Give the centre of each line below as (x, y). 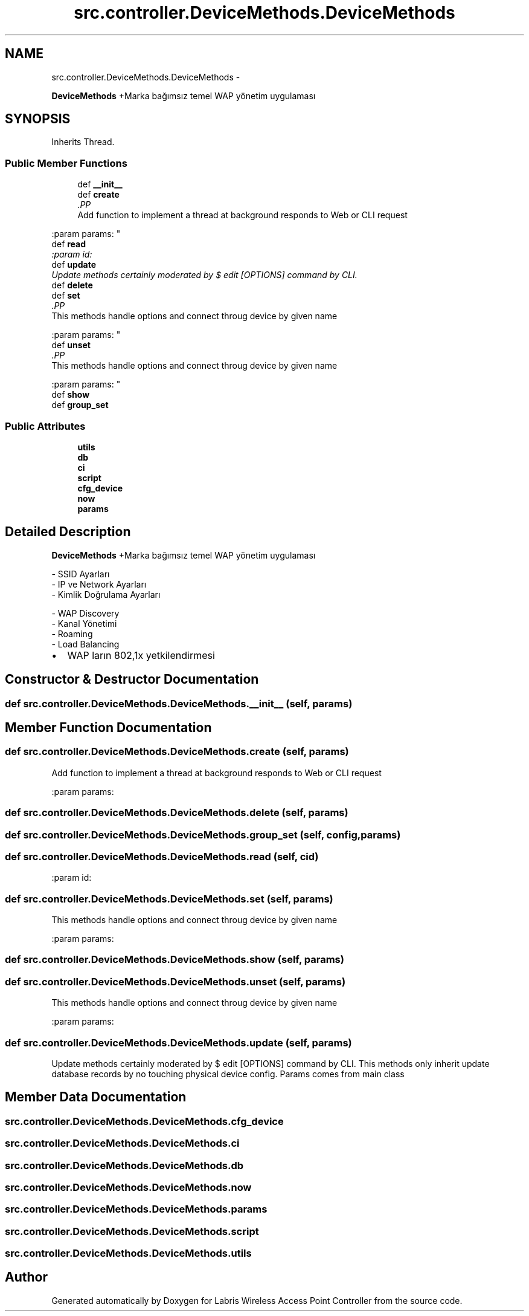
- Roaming (72, 634)
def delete (72, 285)
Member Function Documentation (108, 728)
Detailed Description (68, 532)
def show (71, 395)
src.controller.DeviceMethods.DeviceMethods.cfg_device (144, 1121)
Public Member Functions (66, 163)
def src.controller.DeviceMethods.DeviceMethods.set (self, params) (169, 899)
